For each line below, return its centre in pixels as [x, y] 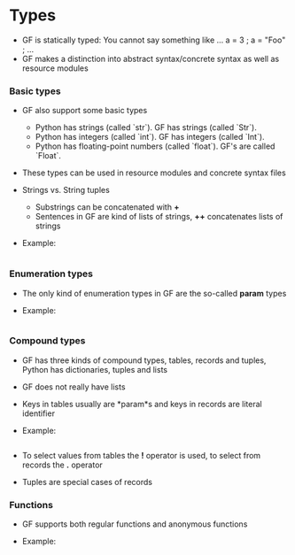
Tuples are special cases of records [87, 482]
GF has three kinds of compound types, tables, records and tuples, [144, 360]
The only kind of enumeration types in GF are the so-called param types [154, 293]
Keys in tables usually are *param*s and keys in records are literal [142, 404]
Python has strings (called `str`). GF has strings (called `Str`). [146, 127]
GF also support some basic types [85, 111]
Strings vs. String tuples [66, 190]
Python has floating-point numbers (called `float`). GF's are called [155, 146]
